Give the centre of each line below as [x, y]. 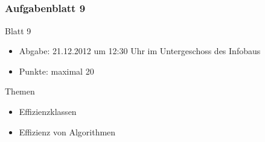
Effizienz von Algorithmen [67, 131]
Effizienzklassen [48, 112]
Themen [20, 91]
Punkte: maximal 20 [56, 71]
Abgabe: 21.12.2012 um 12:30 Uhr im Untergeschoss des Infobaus [140, 51]
